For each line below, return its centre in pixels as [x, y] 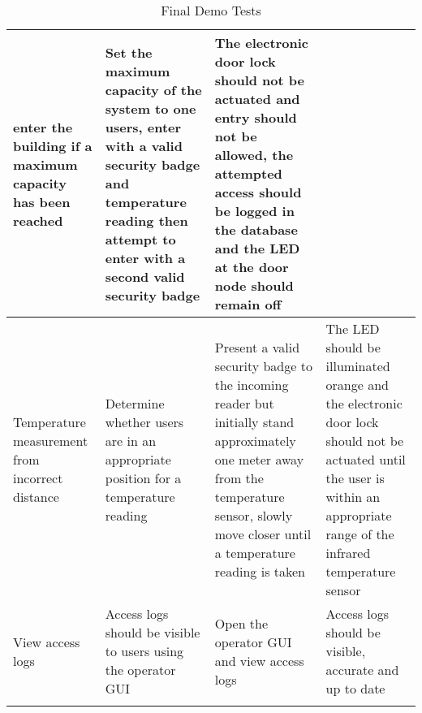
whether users [144, 422]
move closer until [263, 534]
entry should [256, 117]
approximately [255, 441]
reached [38, 220]
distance [36, 497]
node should [254, 285]
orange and [357, 385]
